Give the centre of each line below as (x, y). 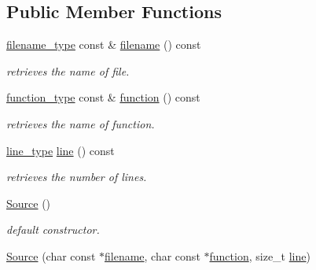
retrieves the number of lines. (77, 177)
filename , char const (152, 255)
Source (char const (51, 255)
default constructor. (53, 229)
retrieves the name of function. (81, 123)
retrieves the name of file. (68, 70)
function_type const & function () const (103, 97)
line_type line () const (61, 150)
